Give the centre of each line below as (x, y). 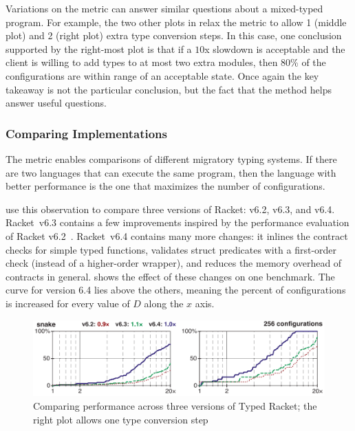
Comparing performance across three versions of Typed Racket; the (175, 406)
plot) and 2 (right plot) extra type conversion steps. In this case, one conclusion (174, 35)
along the (164, 303)
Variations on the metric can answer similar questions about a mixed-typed (164, 8)
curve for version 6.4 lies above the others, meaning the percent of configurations (176, 290)
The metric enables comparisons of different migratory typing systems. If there (171, 158)
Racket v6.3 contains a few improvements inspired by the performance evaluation (177, 222)
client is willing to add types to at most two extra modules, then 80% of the (166, 62)
